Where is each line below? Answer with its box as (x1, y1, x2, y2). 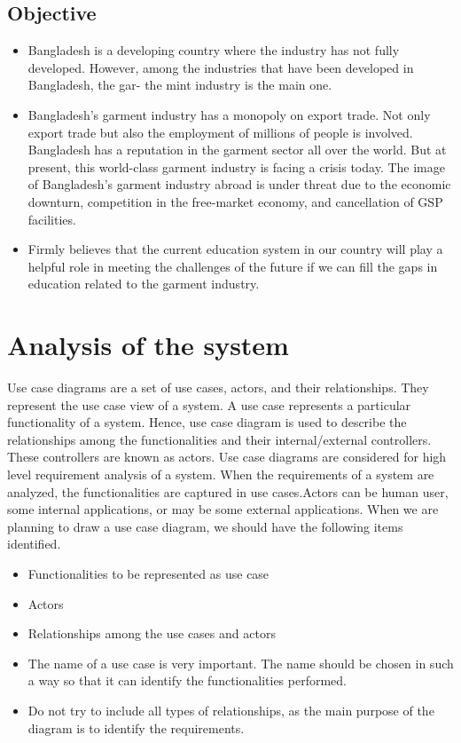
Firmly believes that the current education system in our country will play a (27, 240, 443, 258)
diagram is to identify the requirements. (27, 718, 245, 737)
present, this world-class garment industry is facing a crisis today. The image (27, 157, 445, 176)
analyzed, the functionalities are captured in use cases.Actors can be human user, (7, 482, 449, 501)
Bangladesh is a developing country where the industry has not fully (27, 41, 400, 59)
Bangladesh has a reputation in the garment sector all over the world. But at (27, 140, 447, 159)
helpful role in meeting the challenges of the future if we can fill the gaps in (27, 257, 438, 275)
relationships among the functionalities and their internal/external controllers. (7, 430, 432, 448)
